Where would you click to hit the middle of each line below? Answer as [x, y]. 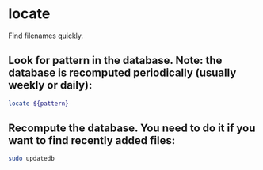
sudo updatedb [32, 159]
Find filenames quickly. [46, 36]
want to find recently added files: [92, 140]
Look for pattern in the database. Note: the [115, 60]
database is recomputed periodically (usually [122, 73]
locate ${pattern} [38, 104]
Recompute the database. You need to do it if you [132, 128]
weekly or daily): [50, 85]
